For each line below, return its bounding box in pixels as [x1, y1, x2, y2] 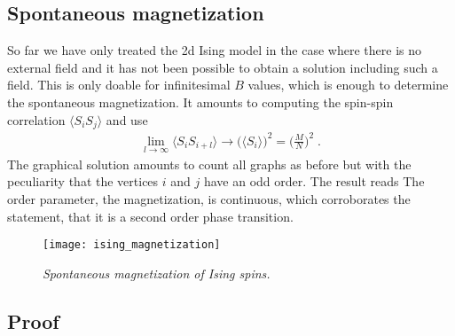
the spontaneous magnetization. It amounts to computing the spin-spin [7, 92, 394, 111]
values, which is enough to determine [247, 75, 449, 94]
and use [106, 110, 148, 129]
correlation [7, 110, 66, 129]
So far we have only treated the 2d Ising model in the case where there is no [7, 41, 421, 59]
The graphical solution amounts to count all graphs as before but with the [7, 154, 412, 173]
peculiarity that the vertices [7, 172, 159, 191]
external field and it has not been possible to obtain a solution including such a [7, 58, 438, 76]
